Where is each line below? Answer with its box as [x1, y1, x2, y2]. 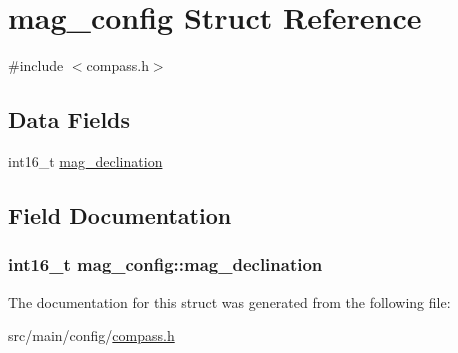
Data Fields [8, 104, 131, 135]
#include [8, 55, 64, 76]
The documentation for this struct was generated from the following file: [8, 291, 451, 312]
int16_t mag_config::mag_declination [8, 252, 323, 277]
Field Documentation [8, 199, 232, 230]
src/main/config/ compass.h [8, 325, 175, 346]
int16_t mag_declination [8, 150, 163, 171]
